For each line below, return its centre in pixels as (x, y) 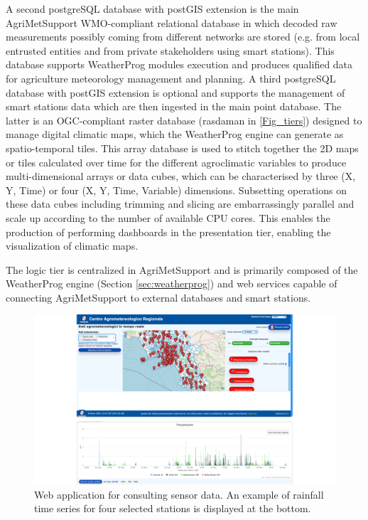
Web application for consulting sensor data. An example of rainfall (179, 494)
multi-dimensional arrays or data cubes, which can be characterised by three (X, (181, 176)
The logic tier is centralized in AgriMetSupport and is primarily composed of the (182, 269)
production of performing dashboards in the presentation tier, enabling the (168, 232)
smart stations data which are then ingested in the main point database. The (174, 106)
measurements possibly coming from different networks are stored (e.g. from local (183, 37)
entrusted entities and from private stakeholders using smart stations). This (170, 50)
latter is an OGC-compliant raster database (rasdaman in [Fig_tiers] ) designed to (184, 120)
